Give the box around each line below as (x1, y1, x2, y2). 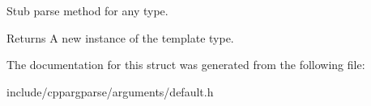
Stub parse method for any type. (6, 2, 168, 18)
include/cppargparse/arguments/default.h (6, 83, 214, 100)
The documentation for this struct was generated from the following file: (6, 56, 365, 73)
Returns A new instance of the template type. (6, 29, 234, 46)
